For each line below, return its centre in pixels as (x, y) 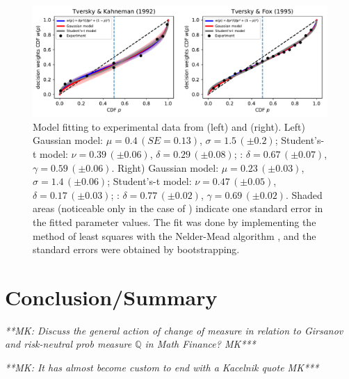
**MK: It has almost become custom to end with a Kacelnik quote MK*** (162, 368)
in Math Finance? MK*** (200, 344)
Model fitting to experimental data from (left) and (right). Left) (169, 126)
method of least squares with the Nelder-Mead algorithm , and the (174, 235)
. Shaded (304, 194)
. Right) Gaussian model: (165, 167)
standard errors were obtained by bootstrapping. (136, 249)
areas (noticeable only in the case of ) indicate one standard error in (178, 208)
